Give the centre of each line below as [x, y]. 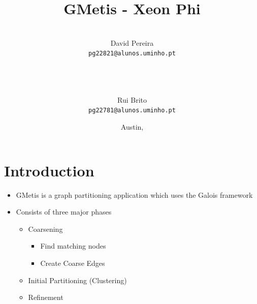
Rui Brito [132, 99]
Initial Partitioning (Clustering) [77, 280]
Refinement [46, 297]
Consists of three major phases [64, 212]
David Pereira [132, 42]
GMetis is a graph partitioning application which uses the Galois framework [134, 194]
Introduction [49, 170]
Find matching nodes [73, 246]
